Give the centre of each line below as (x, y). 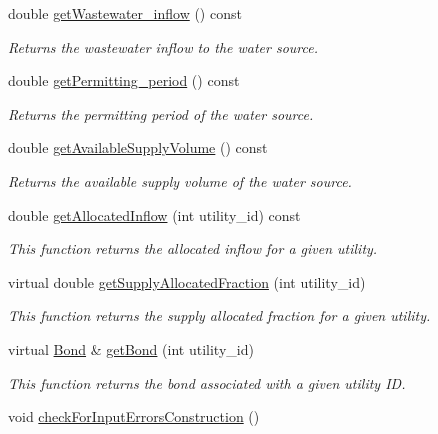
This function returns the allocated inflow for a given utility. (193, 248)
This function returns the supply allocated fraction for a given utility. (219, 315)
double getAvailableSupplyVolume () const (138, 147)
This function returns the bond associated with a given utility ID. (207, 382)
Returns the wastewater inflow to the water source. (163, 46)
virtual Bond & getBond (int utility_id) (131, 348)
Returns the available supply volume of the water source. (180, 180)
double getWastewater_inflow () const (125, 13)
